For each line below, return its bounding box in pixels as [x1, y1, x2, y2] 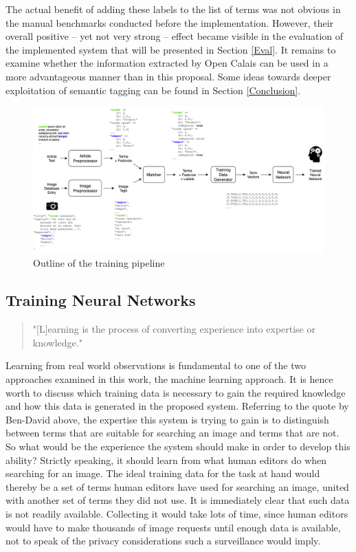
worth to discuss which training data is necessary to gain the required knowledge [5, 385, 346, 399]
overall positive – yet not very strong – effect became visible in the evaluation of [5, 29, 344, 43]
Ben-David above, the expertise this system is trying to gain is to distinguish [5, 412, 329, 426]
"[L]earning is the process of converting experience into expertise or [32, 322, 315, 336]
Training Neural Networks [5, 289, 196, 311]
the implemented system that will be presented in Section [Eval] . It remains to [5, 42, 336, 56]
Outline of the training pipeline [33, 256, 165, 270]
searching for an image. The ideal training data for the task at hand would [5, 466, 320, 481]
